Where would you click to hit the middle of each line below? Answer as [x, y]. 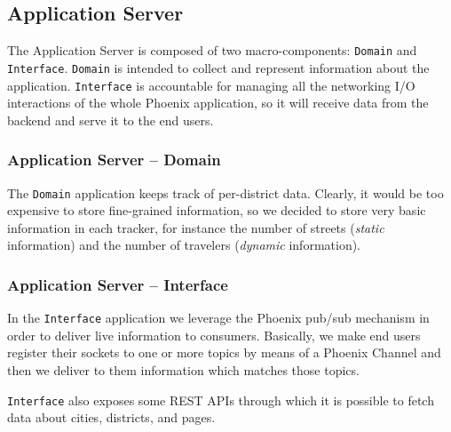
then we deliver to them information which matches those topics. [183, 370]
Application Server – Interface [118, 284]
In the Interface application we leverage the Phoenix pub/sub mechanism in [218, 318]
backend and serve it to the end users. [111, 120]
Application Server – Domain [114, 160]
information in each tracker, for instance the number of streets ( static [196, 227]
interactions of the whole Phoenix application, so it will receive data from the [218, 103]
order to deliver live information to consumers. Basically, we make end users [214, 335]
